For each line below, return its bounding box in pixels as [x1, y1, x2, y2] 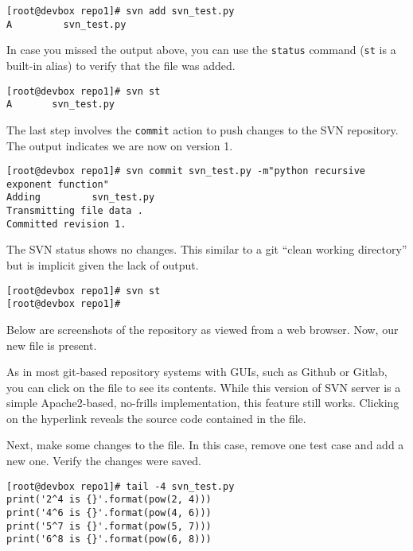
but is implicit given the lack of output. [6, 257, 199, 273]
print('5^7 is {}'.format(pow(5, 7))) [6, 520, 212, 532]
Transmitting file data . [6, 205, 143, 217]
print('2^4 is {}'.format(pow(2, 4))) [6, 494, 212, 506]
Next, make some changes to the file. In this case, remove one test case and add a [6, 437, 404, 453]
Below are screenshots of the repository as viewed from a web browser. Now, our [6, 320, 399, 337]
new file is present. [6, 336, 97, 353]
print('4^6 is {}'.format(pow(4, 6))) [6, 506, 212, 518]
